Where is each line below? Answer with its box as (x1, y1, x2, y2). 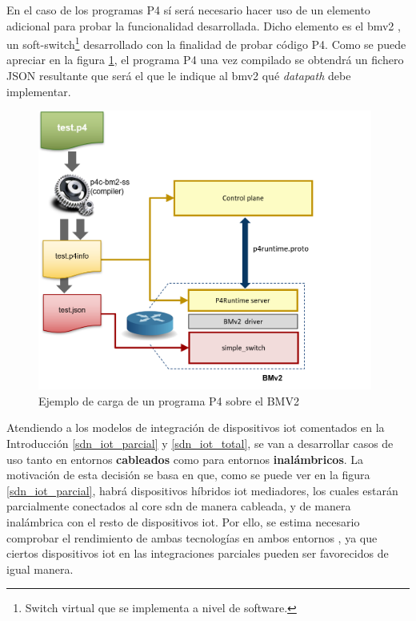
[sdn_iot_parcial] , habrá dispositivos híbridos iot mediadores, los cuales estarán (6, 482, 398, 498)
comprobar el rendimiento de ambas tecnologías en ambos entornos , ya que (6, 529, 378, 546)
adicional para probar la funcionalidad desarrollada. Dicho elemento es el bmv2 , (6, 17, 401, 34)
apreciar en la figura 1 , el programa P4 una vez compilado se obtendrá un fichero (6, 51, 404, 68)
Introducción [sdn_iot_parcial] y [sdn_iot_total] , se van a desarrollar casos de (6, 434, 394, 451)
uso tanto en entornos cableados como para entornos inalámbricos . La (6, 450, 364, 467)
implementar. (6, 83, 71, 99)
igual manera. (6, 560, 74, 577)
